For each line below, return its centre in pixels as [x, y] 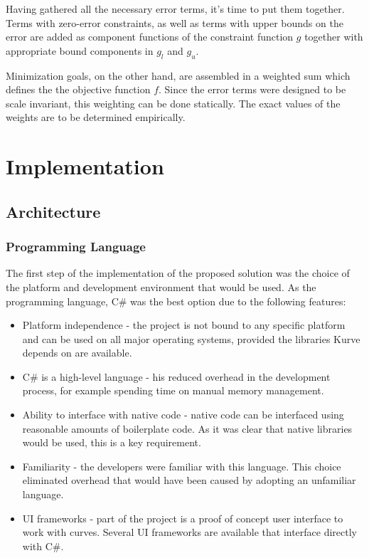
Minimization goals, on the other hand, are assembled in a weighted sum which [178, 75]
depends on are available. [77, 353]
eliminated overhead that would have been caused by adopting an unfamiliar [189, 480]
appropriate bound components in [80, 50]
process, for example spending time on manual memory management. [173, 390]
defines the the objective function [78, 89]
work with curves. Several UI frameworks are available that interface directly [190, 532]
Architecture [53, 211]
